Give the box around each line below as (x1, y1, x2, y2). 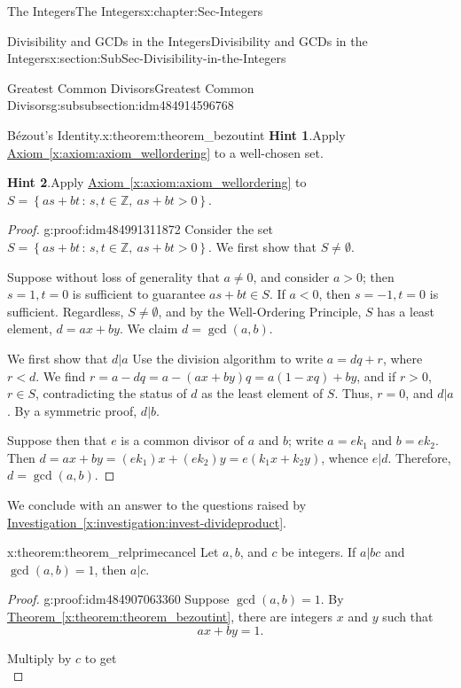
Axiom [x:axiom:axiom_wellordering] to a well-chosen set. (7, 143, 324, 161)
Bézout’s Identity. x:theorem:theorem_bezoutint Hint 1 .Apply (7, 125, 346, 144)
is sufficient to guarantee (72, 285, 206, 303)
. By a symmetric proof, (7, 401, 137, 419)
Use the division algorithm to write (132, 348, 324, 367)
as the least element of (201, 384, 324, 403)
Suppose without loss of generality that (7, 267, 220, 285)
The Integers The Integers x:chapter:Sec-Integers (7, 2, 263, 20)
